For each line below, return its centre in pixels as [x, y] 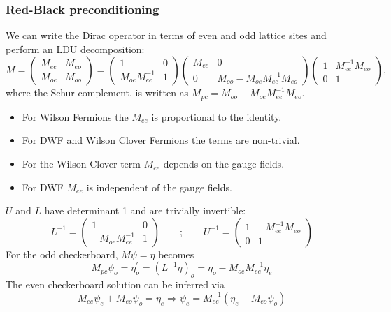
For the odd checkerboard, [62, 254]
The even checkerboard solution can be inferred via [115, 284]
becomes [176, 254]
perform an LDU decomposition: [75, 49]
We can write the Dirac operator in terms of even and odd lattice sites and [166, 35]
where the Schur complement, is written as [97, 92]
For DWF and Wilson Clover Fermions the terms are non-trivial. [161, 140]
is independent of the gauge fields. [159, 187]
